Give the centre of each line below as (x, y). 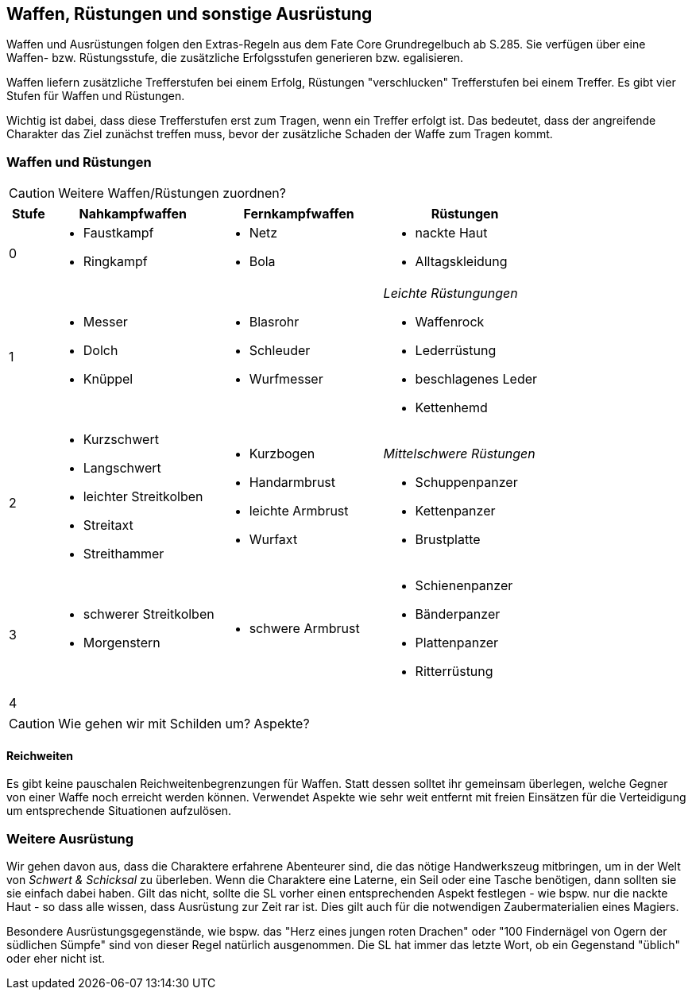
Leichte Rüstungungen (450, 293)
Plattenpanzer (457, 643)
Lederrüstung (456, 351)
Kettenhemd (451, 408)
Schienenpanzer (464, 586)
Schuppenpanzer (466, 483)
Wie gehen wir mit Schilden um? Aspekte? (184, 724)
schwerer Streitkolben (149, 614)
